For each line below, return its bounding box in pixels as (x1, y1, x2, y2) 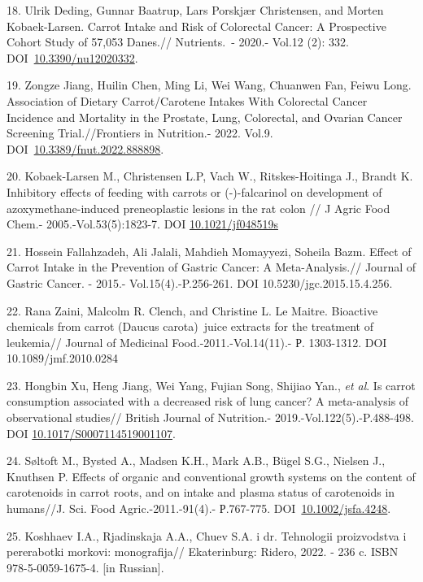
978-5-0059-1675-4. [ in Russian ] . (7, 558, 164, 575)
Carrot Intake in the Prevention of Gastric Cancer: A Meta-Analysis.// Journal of (7, 258, 416, 276)
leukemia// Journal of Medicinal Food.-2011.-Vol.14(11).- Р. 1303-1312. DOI (7, 333, 387, 350)
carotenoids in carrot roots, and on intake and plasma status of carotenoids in (7, 484, 395, 501)
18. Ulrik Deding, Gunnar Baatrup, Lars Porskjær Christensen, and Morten (7, 2, 384, 18)
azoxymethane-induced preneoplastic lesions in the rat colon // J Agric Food (7, 199, 390, 216)
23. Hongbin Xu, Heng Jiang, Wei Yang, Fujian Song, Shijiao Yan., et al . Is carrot (7, 376, 416, 393)
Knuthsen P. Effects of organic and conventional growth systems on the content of (7, 467, 416, 484)
